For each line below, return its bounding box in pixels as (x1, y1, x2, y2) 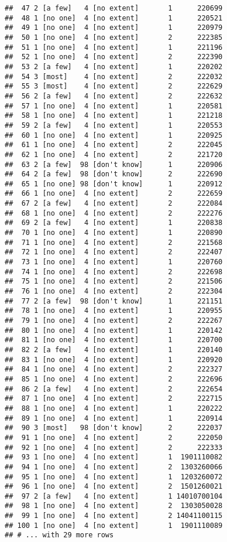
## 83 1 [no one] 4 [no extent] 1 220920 (5, 355, 223, 364)
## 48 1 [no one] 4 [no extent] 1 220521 (5, 13, 223, 22)
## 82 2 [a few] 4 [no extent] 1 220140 (5, 345, 223, 354)
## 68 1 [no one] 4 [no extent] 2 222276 (5, 209, 223, 217)
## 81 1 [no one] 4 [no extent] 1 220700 (5, 336, 223, 345)
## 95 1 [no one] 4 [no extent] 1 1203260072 (5, 472, 223, 481)
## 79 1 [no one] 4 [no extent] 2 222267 (5, 316, 223, 325)
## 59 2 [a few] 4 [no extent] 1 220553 (5, 121, 223, 129)
